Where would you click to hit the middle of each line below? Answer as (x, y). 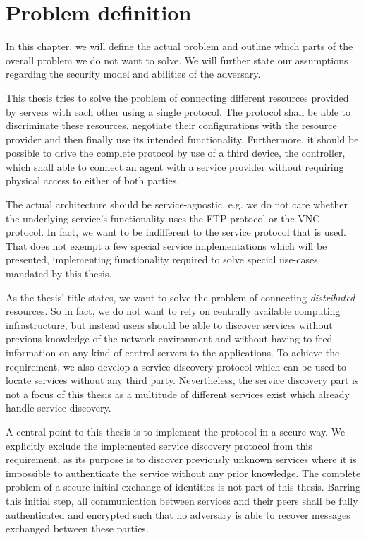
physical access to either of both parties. (93, 180)
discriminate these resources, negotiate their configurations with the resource (171, 125)
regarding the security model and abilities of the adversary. (133, 74)
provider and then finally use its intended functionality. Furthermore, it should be (182, 139)
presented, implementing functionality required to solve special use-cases (162, 259)
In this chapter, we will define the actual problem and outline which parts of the (179, 46)
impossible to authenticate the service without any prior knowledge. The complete (183, 473)
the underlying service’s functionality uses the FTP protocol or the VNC (163, 218)
